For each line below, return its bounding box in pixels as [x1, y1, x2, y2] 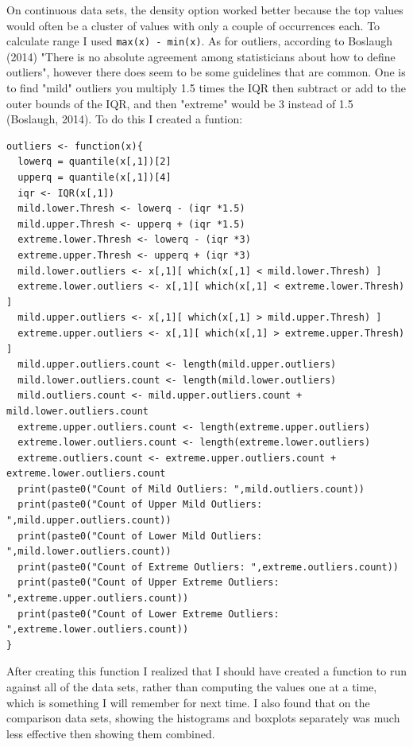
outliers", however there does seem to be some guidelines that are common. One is [6, 64, 406, 80]
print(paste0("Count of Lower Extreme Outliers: [17, 608, 280, 620]
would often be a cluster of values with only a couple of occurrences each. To [6, 17, 380, 33]
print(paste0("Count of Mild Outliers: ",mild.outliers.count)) [17, 483, 365, 495]
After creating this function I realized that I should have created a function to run [6, 663, 407, 679]
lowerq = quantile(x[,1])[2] [17, 156, 172, 168]
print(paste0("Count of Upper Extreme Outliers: [17, 577, 280, 589]
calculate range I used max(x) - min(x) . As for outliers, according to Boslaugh [6, 33, 393, 49]
